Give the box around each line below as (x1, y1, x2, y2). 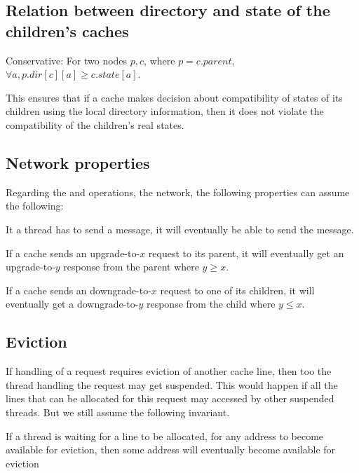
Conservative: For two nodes (6, 53, 128, 67)
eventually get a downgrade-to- (6, 296, 139, 311)
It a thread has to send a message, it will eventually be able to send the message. (6, 221, 354, 236)
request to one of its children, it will (160, 282, 315, 297)
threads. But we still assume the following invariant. (6, 404, 230, 419)
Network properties (6, 151, 150, 173)
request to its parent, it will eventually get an (148, 245, 344, 260)
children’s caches (6, 20, 129, 41)
